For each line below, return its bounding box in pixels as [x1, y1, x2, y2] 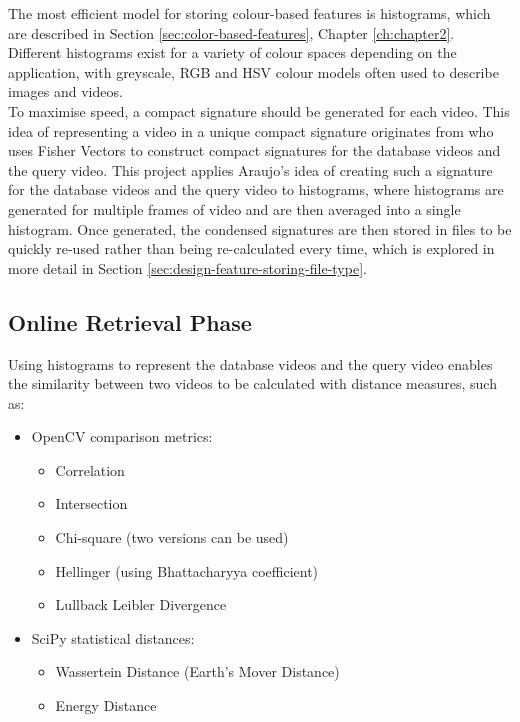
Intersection [55, 493, 128, 514]
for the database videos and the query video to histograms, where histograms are [8, 179, 504, 200]
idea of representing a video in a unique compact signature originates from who [8, 120, 494, 141]
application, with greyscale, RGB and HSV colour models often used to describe [8, 61, 499, 82]
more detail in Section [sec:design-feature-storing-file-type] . [8, 257, 367, 278]
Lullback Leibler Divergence [55, 594, 227, 615]
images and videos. [8, 81, 123, 102]
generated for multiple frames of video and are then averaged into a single [8, 198, 461, 219]
